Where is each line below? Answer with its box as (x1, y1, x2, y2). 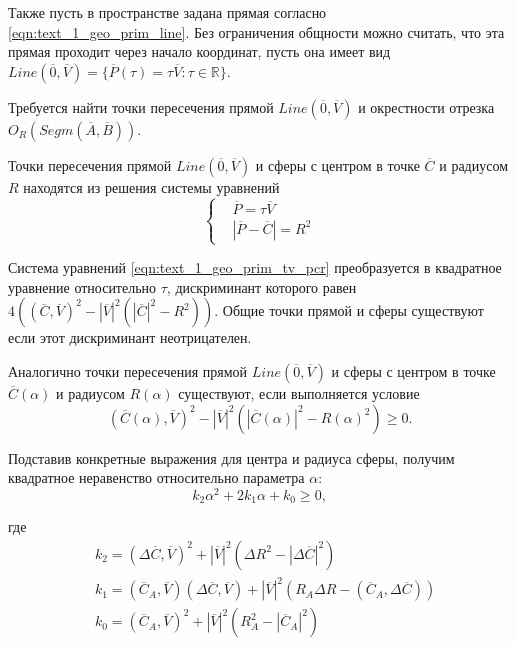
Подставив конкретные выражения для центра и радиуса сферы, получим (8, 447, 455, 468)
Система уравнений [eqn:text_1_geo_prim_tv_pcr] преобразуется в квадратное (8, 257, 502, 278)
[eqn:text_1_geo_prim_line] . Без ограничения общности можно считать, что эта (8, 21, 505, 42)
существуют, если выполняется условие (178, 382, 420, 403)
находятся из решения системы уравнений (23, 176, 280, 197)
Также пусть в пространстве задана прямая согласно (8, 2, 327, 22)
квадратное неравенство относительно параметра (8, 467, 305, 488)
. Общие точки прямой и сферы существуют (214, 300, 484, 321)
